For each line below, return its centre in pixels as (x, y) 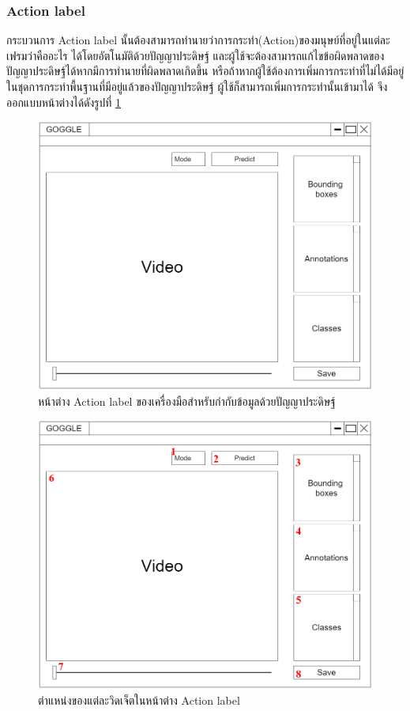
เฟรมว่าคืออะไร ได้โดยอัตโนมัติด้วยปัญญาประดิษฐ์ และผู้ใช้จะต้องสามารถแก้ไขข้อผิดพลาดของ (196, 55)
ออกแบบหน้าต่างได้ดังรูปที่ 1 (64, 102)
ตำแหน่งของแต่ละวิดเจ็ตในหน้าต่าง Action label (139, 700)
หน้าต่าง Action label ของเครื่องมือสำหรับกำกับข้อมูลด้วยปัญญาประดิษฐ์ (187, 401)
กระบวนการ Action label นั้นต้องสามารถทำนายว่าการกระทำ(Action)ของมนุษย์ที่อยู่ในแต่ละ (198, 40)
